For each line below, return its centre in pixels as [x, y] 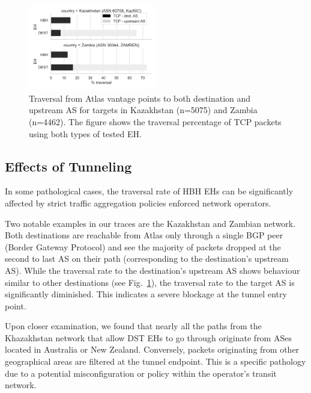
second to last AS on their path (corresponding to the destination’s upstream [147, 258]
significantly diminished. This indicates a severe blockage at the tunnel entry [146, 294]
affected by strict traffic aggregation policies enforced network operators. [138, 203]
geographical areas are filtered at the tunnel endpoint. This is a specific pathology [155, 361]
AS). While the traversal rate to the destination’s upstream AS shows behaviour [152, 270]
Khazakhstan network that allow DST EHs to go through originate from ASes [148, 337]
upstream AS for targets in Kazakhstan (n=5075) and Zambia [143, 110]
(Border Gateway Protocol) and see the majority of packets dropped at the [143, 246]
